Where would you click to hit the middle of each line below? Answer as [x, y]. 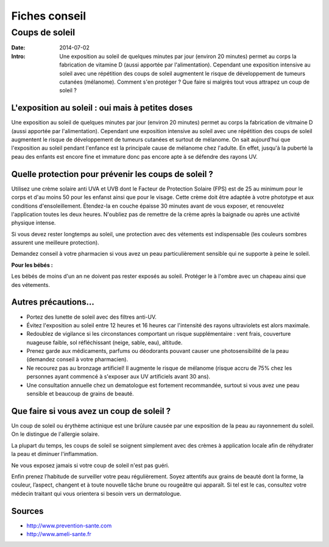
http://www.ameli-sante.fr [59, 534]
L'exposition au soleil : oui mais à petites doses [102, 108]
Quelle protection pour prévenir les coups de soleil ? [112, 174]
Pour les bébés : [32, 265]
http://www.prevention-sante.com [69, 526]
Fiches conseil [49, 16]
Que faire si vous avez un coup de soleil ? [91, 411]
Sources [27, 511]
